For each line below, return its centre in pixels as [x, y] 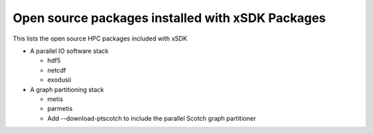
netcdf [57, 70]
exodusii [59, 80]
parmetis [60, 109]
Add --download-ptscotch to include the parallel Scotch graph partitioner [152, 118]
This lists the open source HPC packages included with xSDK [100, 38]
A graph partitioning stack [67, 89]
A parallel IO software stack [69, 51]
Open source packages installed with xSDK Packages [169, 18]
